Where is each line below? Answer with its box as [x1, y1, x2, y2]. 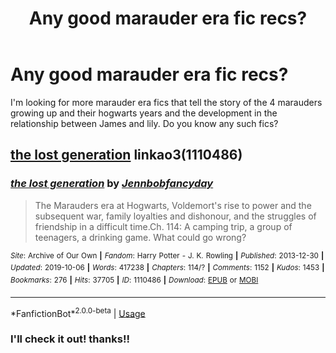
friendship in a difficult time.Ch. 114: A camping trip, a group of [34, 220, 293, 232]
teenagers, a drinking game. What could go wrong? [34, 231, 247, 243]
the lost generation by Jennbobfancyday [10, 177, 214, 191]
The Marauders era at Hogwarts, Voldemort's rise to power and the [34, 199, 312, 211]
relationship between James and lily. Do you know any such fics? [10, 117, 279, 129]
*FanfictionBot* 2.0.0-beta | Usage [10, 305, 146, 319]
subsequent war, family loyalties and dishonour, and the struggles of [34, 210, 317, 222]
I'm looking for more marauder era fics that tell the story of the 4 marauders [10, 96, 323, 108]
